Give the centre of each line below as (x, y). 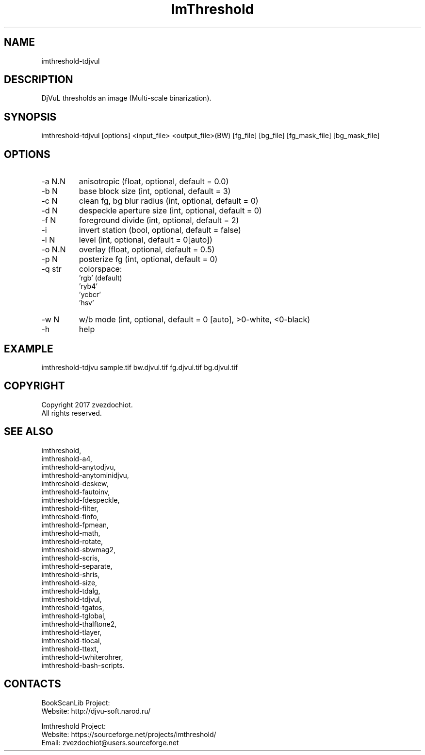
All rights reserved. (72, 413)
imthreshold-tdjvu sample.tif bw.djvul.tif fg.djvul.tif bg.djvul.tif (140, 367)
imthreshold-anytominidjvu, (85, 475)
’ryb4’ (88, 286)
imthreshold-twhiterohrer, (82, 657)
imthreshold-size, (69, 582)
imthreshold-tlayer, (72, 632)
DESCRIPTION (39, 80)
